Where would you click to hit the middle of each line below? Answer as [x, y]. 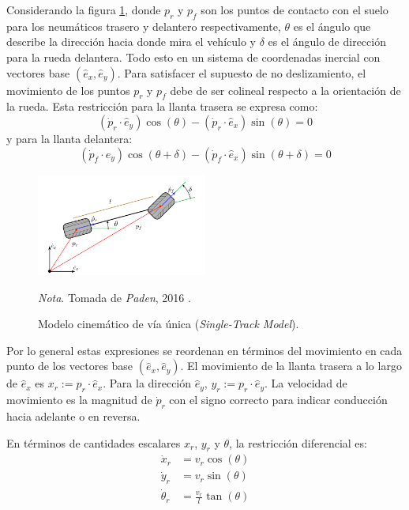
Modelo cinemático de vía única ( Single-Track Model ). [169, 324]
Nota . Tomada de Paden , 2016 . [114, 297]
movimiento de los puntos [68, 90]
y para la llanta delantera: [69, 138]
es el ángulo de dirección [327, 42]
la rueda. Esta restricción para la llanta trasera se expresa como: [162, 106]
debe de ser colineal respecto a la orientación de [285, 90]
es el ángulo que [332, 26]
